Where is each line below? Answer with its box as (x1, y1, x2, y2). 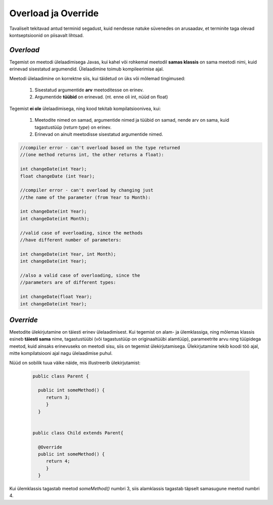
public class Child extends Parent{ (32, 430, 124, 436)
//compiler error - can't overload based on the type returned (20, 145, 180, 151)
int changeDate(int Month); (20, 215, 89, 222)
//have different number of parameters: (20, 237, 121, 243)
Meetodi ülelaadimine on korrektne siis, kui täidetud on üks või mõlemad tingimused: (9, 75, 186, 81)
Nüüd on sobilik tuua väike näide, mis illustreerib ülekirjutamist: (9, 359, 141, 366)
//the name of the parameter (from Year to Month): (20, 194, 151, 200)
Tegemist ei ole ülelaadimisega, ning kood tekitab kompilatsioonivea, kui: (9, 105, 161, 112)
